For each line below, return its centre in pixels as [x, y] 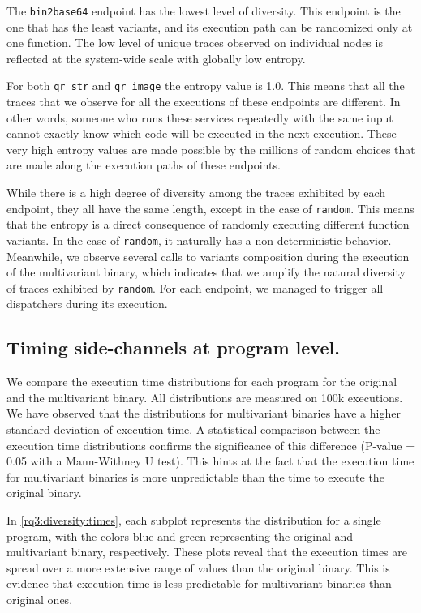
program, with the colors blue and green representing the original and [180, 536]
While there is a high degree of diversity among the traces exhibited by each [196, 193]
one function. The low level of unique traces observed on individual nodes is [195, 43]
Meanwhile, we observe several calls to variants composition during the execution [208, 256]
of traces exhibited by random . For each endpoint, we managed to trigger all [195, 287]
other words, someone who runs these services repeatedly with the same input [200, 117]
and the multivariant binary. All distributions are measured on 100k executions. [205, 397]
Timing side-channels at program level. [173, 347]
